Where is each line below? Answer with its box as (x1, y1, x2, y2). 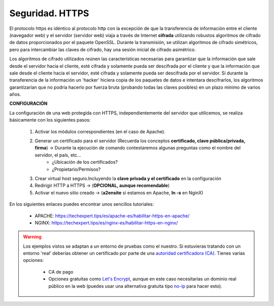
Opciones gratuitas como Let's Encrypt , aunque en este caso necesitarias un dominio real (48, 276, 237, 282)
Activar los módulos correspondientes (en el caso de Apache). (35, 128, 166, 134)
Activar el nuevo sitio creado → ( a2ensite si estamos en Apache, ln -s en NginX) (35, 189, 203, 196)
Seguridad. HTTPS (9, 8, 89, 19)
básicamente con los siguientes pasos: (9, 117, 91, 123)
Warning (23, 234, 42, 240)
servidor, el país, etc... (35, 152, 81, 158)
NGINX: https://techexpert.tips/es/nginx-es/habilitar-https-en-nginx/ (35, 219, 178, 225)
